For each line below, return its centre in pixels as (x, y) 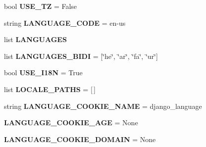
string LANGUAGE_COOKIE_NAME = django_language (103, 106)
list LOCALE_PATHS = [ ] (50, 89)
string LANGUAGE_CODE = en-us (65, 23)
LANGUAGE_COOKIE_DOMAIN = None (80, 139)
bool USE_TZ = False (41, 6)
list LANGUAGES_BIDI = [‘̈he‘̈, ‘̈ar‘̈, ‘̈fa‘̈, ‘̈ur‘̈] (81, 56)
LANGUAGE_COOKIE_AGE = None (71, 122)
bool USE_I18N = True (43, 73)
